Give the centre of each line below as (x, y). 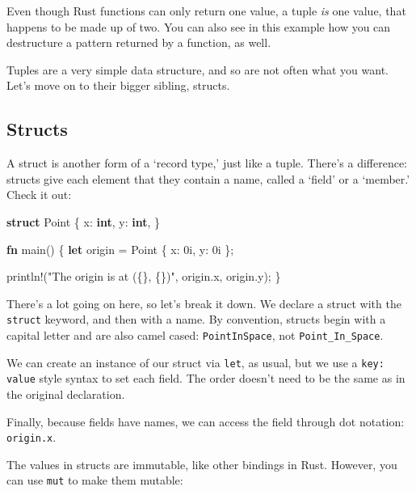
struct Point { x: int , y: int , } (84, 221)
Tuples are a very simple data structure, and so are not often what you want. (197, 69)
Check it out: (39, 195)
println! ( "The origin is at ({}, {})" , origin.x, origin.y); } (144, 276)
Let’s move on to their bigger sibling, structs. (118, 85)
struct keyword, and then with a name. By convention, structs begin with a (196, 319)
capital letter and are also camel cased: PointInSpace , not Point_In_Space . (195, 334)
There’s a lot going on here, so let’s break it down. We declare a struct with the (204, 303)
